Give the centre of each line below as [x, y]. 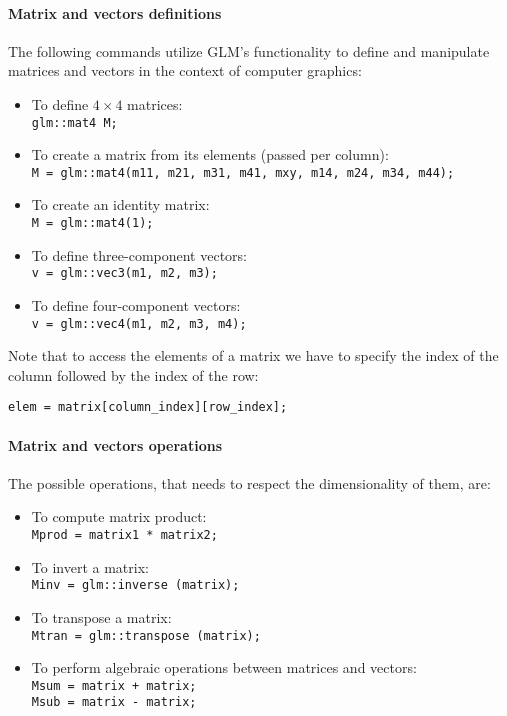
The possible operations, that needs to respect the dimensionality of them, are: [249, 482]
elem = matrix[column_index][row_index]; [148, 407]
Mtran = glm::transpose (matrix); [146, 635]
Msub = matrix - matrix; [114, 702]
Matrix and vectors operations [115, 444]
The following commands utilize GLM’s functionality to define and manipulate [249, 50]
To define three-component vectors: [139, 254]
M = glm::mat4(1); [92, 223]
